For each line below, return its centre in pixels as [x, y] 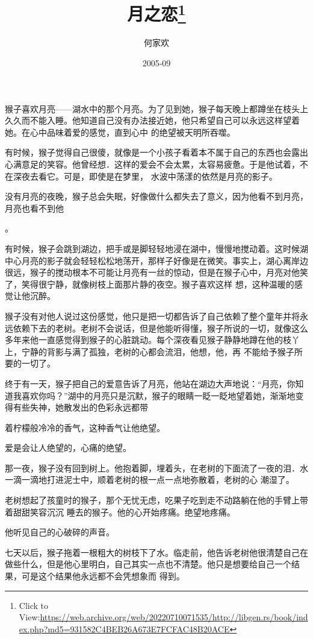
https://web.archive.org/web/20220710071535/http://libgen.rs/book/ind [174, 617]
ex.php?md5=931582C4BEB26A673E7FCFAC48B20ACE [124, 628]
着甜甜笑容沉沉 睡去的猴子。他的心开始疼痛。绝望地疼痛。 [120, 512]
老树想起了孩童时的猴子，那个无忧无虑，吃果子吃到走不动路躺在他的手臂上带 [156, 500]
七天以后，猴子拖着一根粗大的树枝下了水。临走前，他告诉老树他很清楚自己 [152, 552]
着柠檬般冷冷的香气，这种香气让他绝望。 [85, 427]
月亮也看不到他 [34, 208]
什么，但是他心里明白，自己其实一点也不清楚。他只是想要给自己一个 [156, 564]
